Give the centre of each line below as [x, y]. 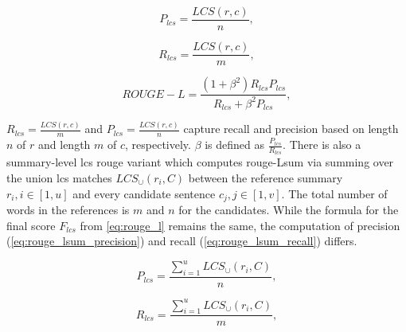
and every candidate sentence [144, 193]
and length [64, 145]
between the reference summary [265, 177]
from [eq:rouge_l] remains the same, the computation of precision [240, 225]
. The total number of [334, 193]
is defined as [235, 145]
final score [31, 225]
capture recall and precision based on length [291, 129]
